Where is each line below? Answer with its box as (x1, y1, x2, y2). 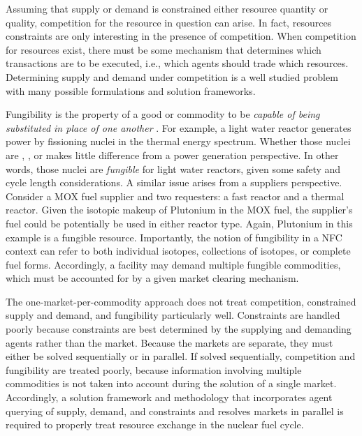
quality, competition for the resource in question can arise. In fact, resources (6, 15, 332, 29)
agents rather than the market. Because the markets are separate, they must (6, 335, 333, 349)
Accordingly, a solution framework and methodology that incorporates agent (6, 390, 333, 405)
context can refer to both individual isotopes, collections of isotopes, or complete (6, 243, 351, 258)
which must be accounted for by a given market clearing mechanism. (6, 271, 299, 285)
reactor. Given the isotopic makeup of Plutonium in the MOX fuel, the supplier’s (6, 202, 353, 217)
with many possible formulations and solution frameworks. (6, 83, 256, 98)
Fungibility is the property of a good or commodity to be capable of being (6, 107, 320, 121)
